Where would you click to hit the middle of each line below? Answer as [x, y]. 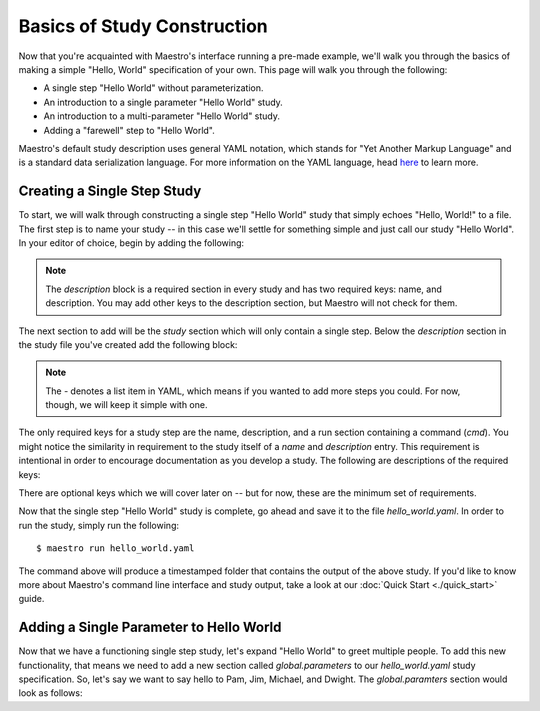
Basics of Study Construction [143, 26]
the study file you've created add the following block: [128, 344]
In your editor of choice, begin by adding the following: [131, 242]
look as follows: [50, 693]
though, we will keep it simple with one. [126, 405]
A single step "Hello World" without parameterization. [153, 88]
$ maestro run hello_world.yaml [115, 548]
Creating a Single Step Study [110, 191]
